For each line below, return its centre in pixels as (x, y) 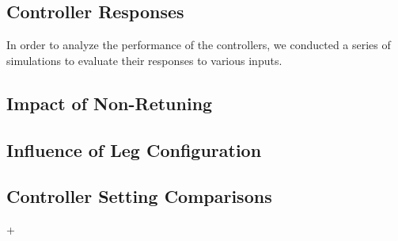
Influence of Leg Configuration (134, 149)
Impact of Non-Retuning (110, 103)
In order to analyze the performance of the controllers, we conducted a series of (199, 45)
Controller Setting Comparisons (139, 196)
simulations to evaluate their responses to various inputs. (144, 60)
